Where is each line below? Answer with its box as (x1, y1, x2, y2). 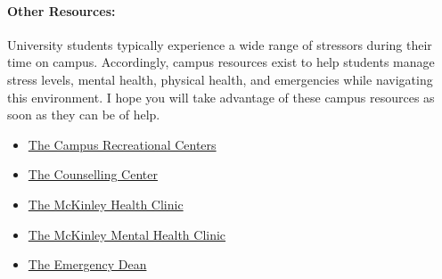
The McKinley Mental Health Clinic (28, 225, 226, 243)
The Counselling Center (28, 165, 158, 184)
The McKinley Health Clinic (28, 194, 184, 213)
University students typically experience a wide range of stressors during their (7, 35, 432, 53)
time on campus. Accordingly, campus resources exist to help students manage (7, 53, 435, 71)
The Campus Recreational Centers (28, 135, 217, 153)
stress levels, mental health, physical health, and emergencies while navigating (7, 70, 433, 88)
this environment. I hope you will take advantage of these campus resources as (7, 87, 435, 106)
